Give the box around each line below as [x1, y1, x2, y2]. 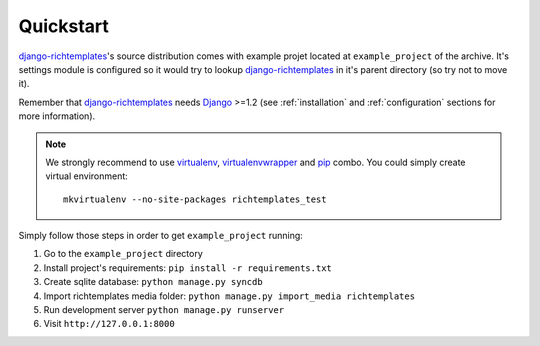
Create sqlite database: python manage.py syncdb [43, 276, 264, 288]
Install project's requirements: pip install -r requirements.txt [43, 261, 332, 274]
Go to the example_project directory [43, 248, 204, 260]
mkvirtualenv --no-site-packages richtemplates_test [63, 193, 327, 205]
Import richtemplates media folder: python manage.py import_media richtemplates [43, 290, 415, 302]
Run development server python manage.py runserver [43, 304, 285, 316]
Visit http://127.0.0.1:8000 [43, 318, 175, 330]
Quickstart [18, 15, 110, 37]
